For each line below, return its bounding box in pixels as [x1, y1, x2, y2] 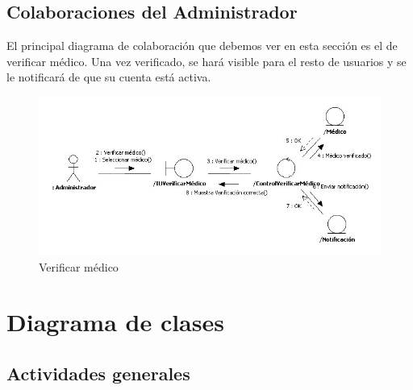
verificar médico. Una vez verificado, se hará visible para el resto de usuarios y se [6, 52, 407, 69]
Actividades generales [6, 361, 190, 386]
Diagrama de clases [6, 305, 224, 338]
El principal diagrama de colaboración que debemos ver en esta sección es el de [6, 37, 398, 54]
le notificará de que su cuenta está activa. [6, 68, 211, 85]
